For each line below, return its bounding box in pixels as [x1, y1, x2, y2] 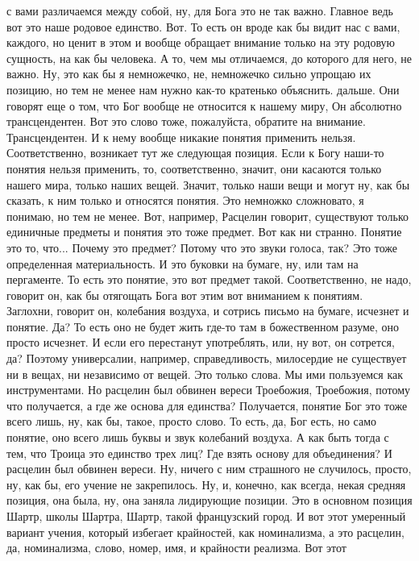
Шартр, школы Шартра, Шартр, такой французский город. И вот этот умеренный [6, 508, 406, 524]
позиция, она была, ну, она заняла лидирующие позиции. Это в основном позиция [6, 492, 413, 509]
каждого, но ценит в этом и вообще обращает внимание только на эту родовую [6, 34, 396, 51]
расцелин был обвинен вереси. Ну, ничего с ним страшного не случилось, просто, [6, 460, 412, 477]
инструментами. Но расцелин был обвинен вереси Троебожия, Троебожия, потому [6, 381, 411, 398]
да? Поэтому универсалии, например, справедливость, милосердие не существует [6, 350, 407, 367]
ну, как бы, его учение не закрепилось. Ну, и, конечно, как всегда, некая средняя [6, 476, 406, 492]
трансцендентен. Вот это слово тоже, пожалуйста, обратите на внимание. [6, 113, 366, 130]
